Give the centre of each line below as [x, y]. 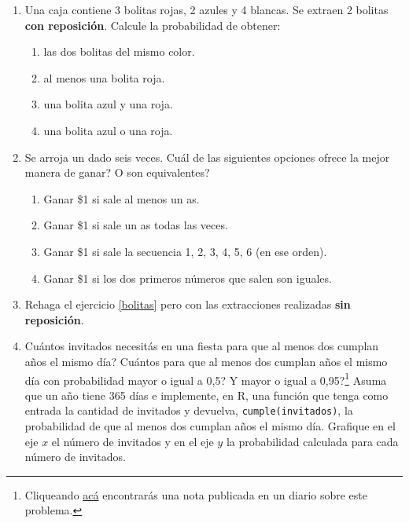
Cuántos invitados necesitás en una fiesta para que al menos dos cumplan [202, 346]
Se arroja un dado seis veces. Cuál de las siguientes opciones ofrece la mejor [207, 157]
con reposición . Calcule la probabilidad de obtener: [153, 25]
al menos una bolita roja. [104, 77]
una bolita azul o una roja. [108, 130]
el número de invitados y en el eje [133, 441]
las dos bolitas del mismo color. [119, 51]
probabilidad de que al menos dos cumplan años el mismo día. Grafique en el [210, 426]
